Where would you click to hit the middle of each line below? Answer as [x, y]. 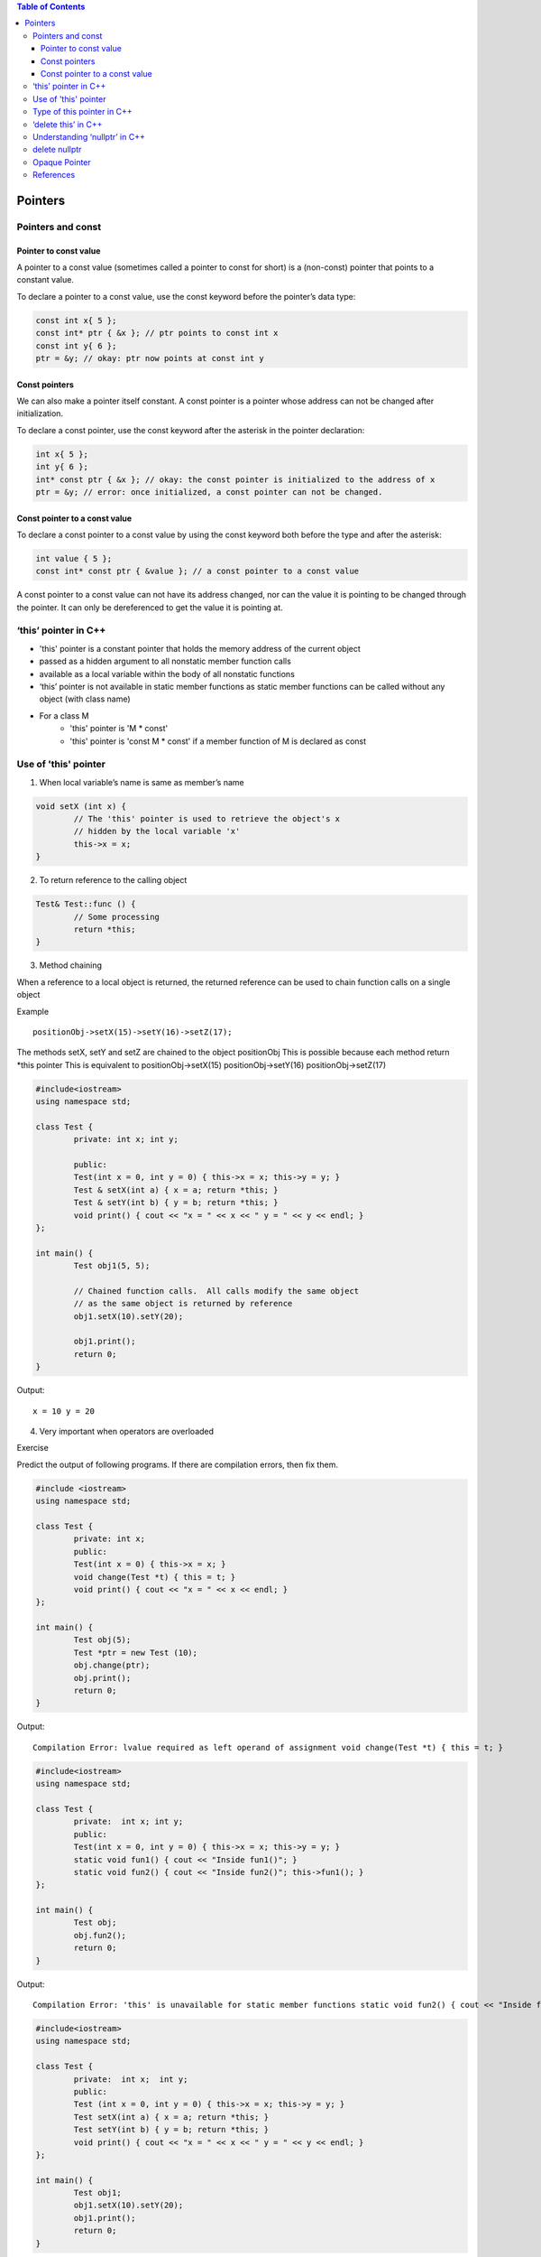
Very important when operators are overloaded [127, 1432]
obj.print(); [102, 1678]
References [54, 175]
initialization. [40, 413]
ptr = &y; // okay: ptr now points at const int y [150, 358]
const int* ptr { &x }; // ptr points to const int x [157, 333]
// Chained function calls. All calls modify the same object [216, 1291]
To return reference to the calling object [113, 880]
